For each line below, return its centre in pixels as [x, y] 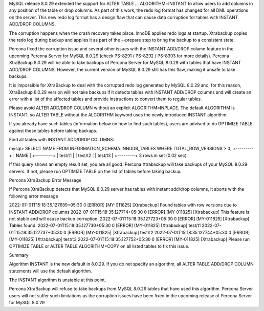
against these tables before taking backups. [53, 131]
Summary [19, 255]
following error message [33, 196]
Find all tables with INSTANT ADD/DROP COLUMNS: [62, 140]
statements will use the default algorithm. [51, 271]
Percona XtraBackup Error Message [45, 180]
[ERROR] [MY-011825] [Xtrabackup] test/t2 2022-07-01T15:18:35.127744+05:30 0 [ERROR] [159, 232]
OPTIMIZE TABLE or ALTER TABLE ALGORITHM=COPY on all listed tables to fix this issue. [99, 246]
